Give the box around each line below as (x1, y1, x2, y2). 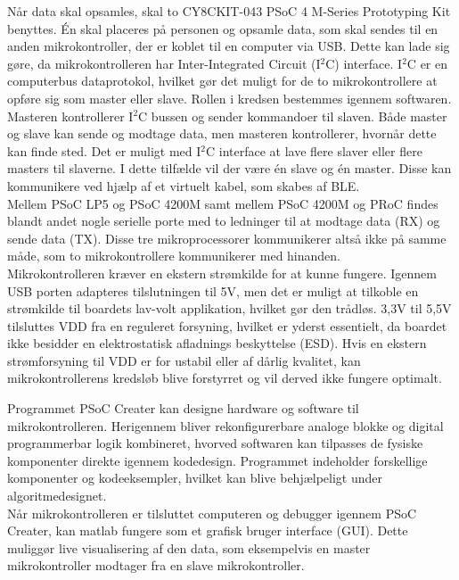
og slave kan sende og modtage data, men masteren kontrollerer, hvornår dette (7, 124, 437, 143)
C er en (406, 54, 447, 72)
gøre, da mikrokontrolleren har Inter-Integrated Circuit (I (7, 54, 321, 72)
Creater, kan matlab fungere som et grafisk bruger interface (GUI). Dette (7, 521, 408, 540)
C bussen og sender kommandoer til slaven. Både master (138, 106, 447, 125)
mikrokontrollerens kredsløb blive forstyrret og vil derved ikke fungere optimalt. (7, 369, 442, 387)
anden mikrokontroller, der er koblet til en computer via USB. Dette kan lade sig (7, 37, 450, 55)
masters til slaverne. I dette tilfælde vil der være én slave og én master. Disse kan (7, 159, 452, 178)
